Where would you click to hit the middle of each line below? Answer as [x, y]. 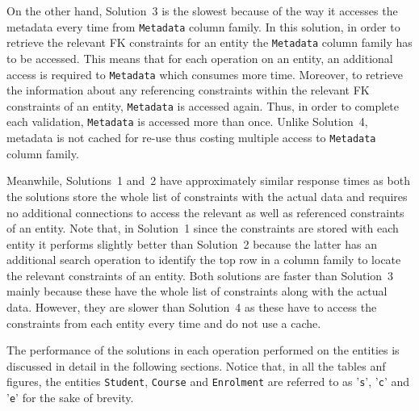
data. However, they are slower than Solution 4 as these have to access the [192, 307]
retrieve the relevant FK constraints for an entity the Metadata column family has [209, 42]
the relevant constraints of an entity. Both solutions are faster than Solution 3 [200, 275]
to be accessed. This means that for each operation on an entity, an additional [200, 58]
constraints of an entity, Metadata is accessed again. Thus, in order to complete [203, 105]
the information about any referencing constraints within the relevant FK [188, 90]
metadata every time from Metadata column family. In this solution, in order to [203, 26]
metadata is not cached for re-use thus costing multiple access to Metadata [191, 138]
